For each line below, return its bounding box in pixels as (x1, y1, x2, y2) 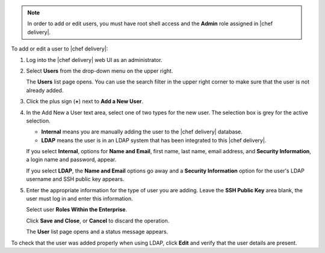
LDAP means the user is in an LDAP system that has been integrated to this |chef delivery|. (41, 136, 267, 144)
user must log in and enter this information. (26, 195, 133, 203)
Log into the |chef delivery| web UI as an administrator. (26, 56, 162, 63)
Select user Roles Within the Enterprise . (26, 206, 128, 213)
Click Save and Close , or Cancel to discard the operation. (26, 217, 170, 224)
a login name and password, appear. (26, 156, 117, 163)
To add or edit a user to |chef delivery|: (11, 45, 108, 52)
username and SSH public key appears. (26, 175, 125, 183)
